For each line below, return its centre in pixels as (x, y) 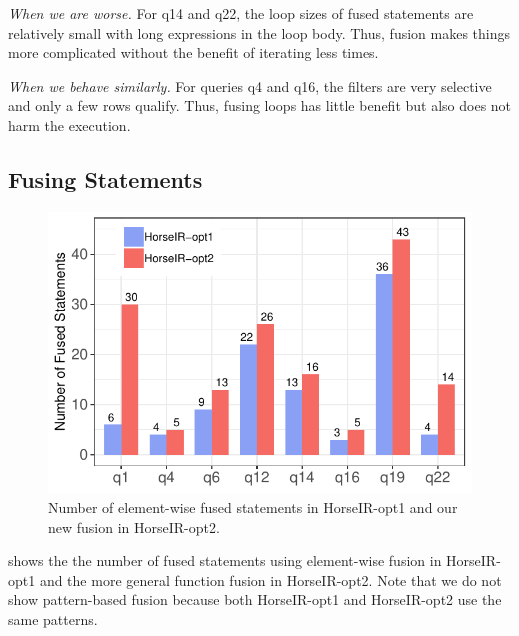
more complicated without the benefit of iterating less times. (193, 52)
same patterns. (53, 618)
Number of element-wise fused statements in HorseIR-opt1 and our (253, 507)
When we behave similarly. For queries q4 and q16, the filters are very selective (250, 85)
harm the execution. (69, 124)
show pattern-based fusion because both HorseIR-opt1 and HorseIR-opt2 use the (255, 599)
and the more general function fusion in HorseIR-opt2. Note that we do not (270, 579)
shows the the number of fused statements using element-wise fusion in (225, 560)
